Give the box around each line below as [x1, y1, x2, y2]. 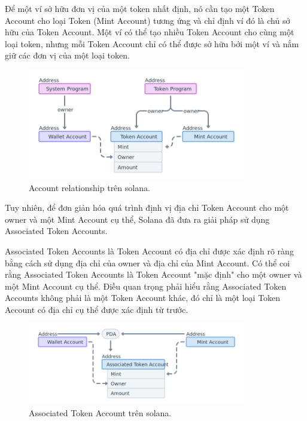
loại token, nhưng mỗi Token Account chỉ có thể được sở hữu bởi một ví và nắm [5, 37, 299, 50]
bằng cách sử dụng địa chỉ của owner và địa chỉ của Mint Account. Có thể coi [5, 256, 290, 269]
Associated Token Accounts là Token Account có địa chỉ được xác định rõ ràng [5, 244, 294, 257]
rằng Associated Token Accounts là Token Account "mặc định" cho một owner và [5, 268, 302, 281]
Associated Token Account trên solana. [29, 406, 172, 419]
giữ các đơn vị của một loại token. [5, 49, 130, 62]
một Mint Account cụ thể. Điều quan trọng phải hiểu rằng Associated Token [5, 279, 287, 292]
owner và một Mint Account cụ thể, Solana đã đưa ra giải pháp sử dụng [5, 213, 270, 225]
